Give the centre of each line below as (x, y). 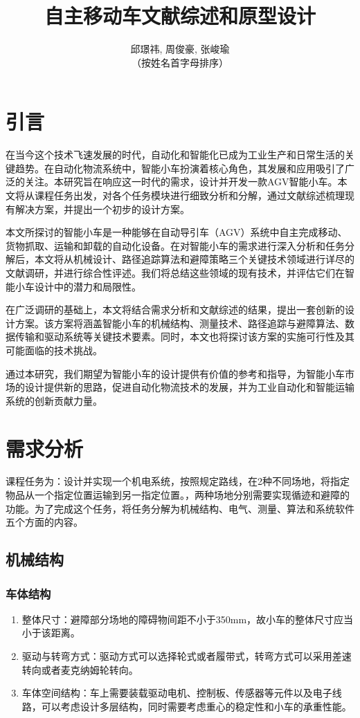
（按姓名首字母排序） (180, 62)
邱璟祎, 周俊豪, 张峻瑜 (180, 49)
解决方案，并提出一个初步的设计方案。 (102, 209)
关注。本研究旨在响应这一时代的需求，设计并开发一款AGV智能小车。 (181, 182)
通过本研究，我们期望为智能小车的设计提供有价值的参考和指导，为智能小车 (175, 373)
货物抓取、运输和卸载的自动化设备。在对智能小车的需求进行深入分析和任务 (175, 245)
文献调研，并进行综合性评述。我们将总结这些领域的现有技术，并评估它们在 (175, 273)
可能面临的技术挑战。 (54, 350)
